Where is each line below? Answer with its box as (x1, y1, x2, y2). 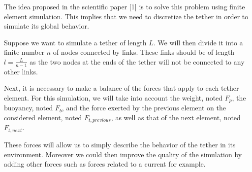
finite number (4, 47, 45, 57)
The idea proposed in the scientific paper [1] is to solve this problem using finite (4, 1, 245, 11)
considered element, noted (4, 112, 82, 123)
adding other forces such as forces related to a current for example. (4, 159, 206, 169)
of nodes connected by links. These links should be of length (53, 47, 235, 57)
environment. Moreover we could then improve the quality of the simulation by (4, 149, 242, 159)
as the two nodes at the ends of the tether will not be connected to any (30, 56, 245, 67)
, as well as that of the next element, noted (111, 112, 241, 123)
